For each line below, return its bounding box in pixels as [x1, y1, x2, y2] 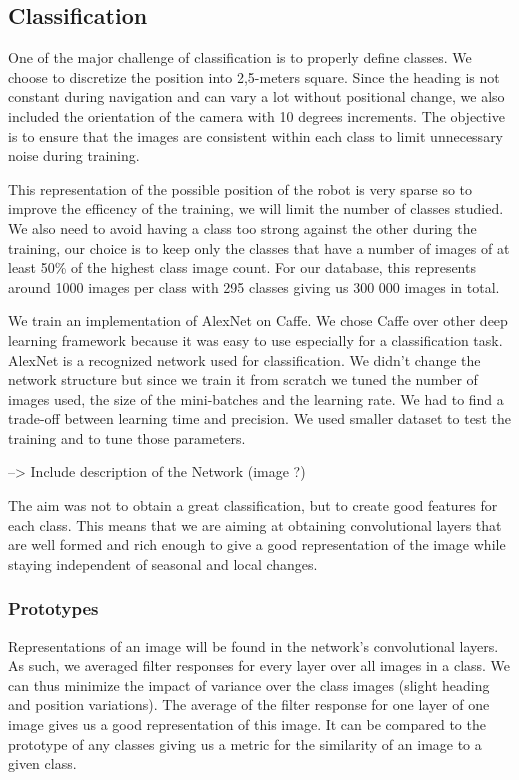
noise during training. [8, 145, 140, 166]
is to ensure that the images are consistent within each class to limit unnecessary [8, 125, 504, 146]
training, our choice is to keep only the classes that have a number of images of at [8, 237, 510, 258]
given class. [8, 753, 77, 774]
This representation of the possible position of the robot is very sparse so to [8, 178, 473, 199]
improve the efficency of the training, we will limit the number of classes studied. [8, 198, 504, 219]
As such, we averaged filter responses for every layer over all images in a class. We [8, 655, 511, 676]
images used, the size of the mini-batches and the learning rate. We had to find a [8, 388, 504, 409]
